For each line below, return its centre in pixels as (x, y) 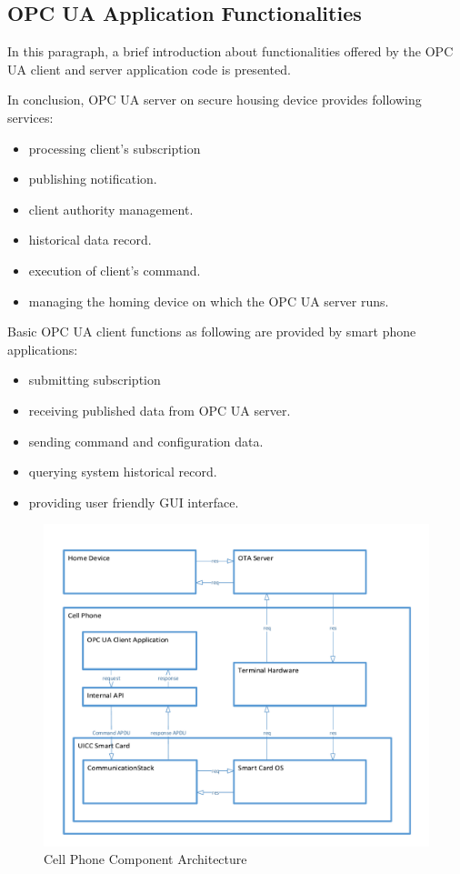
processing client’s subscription (115, 148)
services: (30, 117)
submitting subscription (95, 380)
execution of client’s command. (115, 270)
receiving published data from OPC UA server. (160, 410)
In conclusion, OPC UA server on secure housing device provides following (215, 100)
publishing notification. (93, 179)
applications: (43, 349)
